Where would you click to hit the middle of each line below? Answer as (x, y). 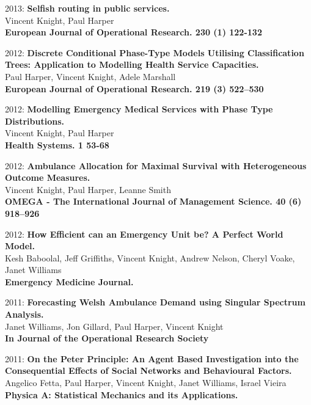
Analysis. (24, 314)
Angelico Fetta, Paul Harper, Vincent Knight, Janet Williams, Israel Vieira (146, 383)
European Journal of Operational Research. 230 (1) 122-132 (134, 32)
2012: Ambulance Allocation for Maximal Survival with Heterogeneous (156, 165)
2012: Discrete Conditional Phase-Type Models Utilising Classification (155, 52)
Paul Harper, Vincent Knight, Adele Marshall (90, 76)
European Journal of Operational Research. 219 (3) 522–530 (134, 88)
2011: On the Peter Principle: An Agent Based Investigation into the (152, 358)
